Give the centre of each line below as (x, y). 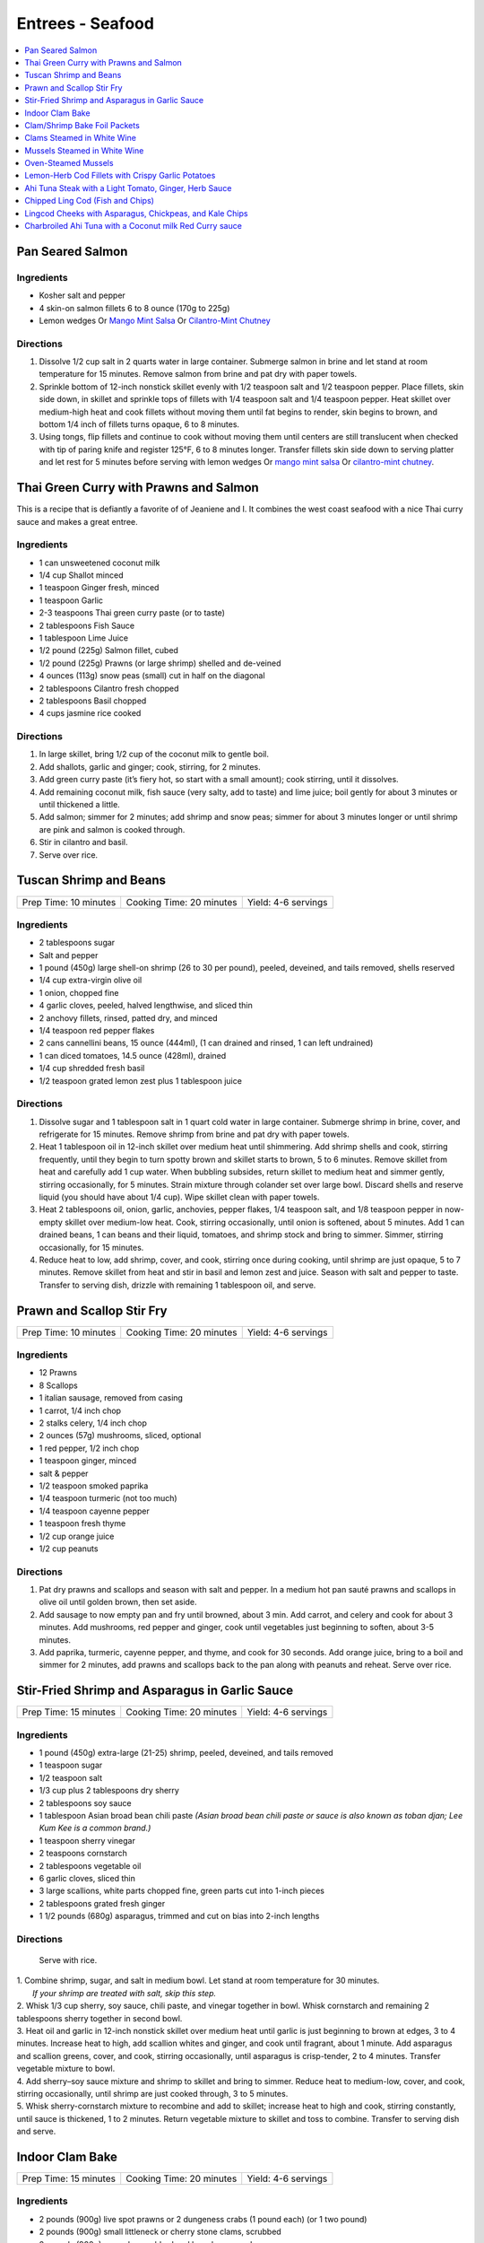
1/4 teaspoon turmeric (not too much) (108, 1498)
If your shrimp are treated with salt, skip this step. (125, 1993)
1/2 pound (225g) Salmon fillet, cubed (109, 650)
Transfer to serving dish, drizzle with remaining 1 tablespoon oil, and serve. (177, 1285)
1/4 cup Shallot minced (81, 575)
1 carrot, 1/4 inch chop (80, 1410)
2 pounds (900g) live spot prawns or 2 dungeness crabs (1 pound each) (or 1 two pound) (203, 2219)
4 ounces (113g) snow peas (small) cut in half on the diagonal (152, 676)
